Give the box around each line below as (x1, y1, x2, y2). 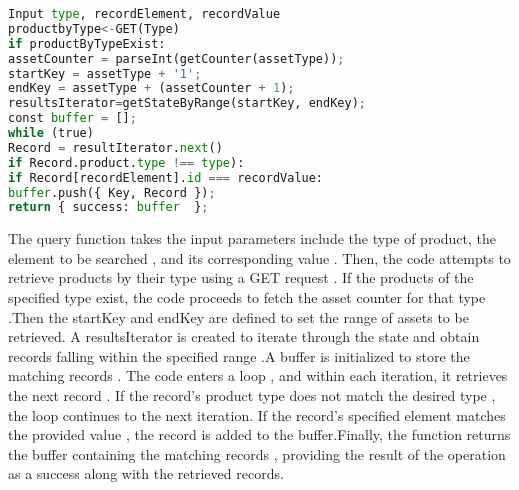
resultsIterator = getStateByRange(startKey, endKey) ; (8, 96, 366, 111)
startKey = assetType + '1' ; (8, 66, 202, 81)
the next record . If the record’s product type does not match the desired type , (8, 385, 496, 405)
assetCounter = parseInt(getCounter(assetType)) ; (8, 51, 345, 66)
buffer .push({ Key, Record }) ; (8, 185, 216, 200)
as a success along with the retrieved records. (8, 463, 284, 484)
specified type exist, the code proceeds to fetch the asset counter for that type (8, 287, 486, 308)
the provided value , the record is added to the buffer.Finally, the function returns (8, 424, 511, 445)
